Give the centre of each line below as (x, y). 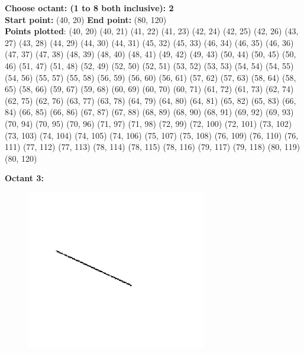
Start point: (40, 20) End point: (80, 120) (86, 19)
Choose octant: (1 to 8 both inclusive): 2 (89, 8)
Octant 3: (24, 178)
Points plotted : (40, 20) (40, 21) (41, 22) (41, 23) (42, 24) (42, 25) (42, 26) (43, (152, 31)
